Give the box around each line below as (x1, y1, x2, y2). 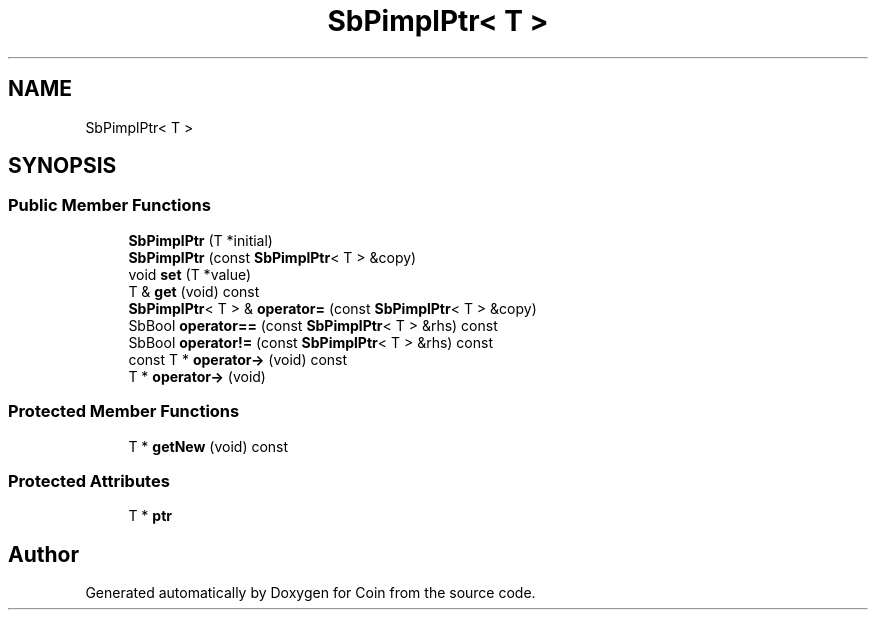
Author (8, 541, 79, 567)
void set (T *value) (128, 265, 252, 283)
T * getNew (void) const (128, 437, 289, 455)
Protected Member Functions (8, 401, 240, 422)
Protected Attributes (8, 470, 170, 491)
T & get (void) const (128, 282, 260, 300)
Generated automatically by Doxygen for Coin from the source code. (85, 584, 536, 602)
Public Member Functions (8, 195, 211, 216)
